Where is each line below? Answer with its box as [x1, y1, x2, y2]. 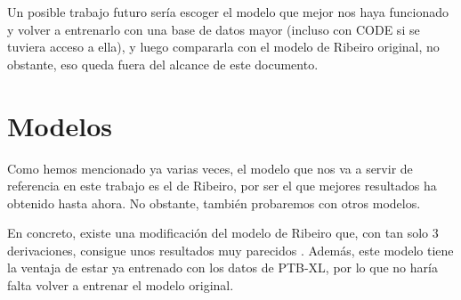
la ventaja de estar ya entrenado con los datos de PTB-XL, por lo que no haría [7, 258, 438, 277]
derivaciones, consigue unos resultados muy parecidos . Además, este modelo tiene [7, 240, 454, 259]
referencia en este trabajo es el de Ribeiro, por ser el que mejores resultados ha [7, 176, 437, 195]
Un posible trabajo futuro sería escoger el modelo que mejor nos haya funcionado [7, 3, 449, 20]
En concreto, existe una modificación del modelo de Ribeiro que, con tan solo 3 [7, 223, 439, 242]
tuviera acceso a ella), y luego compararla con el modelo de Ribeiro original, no [7, 37, 440, 56]
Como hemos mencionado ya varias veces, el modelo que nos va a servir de [7, 158, 413, 177]
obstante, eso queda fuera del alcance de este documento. [7, 54, 319, 73]
